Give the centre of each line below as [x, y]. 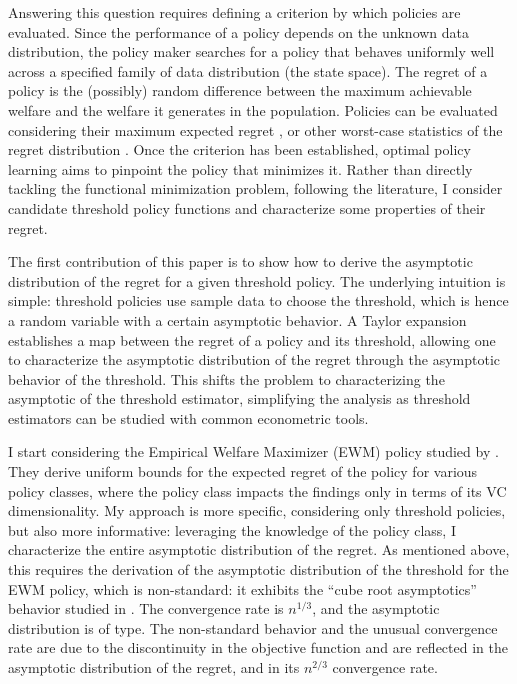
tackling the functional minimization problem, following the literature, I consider [255, 188]
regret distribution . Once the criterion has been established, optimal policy [239, 149]
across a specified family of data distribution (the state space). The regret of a [248, 70]
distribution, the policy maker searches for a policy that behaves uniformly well [251, 51]
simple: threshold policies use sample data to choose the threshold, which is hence [258, 300]
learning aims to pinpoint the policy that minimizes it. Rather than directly [240, 168]
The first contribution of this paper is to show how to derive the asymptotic [240, 261]
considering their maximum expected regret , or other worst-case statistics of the [255, 129]
